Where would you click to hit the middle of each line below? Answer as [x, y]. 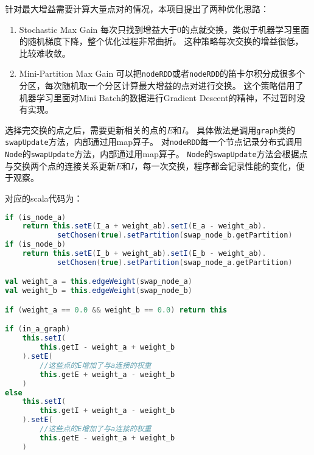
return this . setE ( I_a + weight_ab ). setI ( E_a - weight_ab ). [144, 226]
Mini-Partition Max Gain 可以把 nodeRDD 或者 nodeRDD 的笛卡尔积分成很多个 [162, 73]
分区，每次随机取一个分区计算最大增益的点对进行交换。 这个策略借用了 [161, 86]
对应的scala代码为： [44, 198]
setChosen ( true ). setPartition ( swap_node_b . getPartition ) [175, 235]
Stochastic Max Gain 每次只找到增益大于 [98, 29]
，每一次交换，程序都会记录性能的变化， [215, 165]
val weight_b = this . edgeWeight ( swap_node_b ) [99, 291]
